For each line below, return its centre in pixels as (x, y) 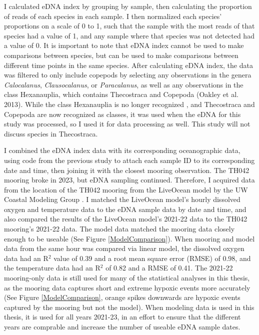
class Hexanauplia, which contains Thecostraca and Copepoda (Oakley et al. (121, 94)
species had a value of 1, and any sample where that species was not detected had (129, 35)
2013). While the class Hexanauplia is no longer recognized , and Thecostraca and (129, 104)
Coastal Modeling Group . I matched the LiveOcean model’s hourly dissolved (122, 199)
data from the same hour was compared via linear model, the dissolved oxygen (124, 248)
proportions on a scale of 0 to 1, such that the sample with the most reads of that (129, 26)
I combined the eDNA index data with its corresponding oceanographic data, (122, 150)
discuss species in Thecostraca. (51, 133)
